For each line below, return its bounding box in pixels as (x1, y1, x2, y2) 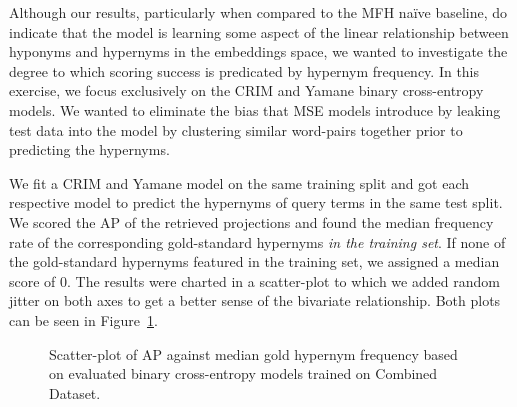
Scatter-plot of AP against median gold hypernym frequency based (49, 343, 458, 364)
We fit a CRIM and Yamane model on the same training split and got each (9, 172, 470, 193)
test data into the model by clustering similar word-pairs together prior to (9, 119, 463, 140)
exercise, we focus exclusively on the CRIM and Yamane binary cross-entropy (9, 80, 484, 101)
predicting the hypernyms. (9, 139, 170, 160)
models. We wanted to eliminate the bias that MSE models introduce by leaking (9, 99, 501, 120)
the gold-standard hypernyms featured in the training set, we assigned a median (9, 251, 500, 272)
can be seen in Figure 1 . (9, 309, 158, 330)
